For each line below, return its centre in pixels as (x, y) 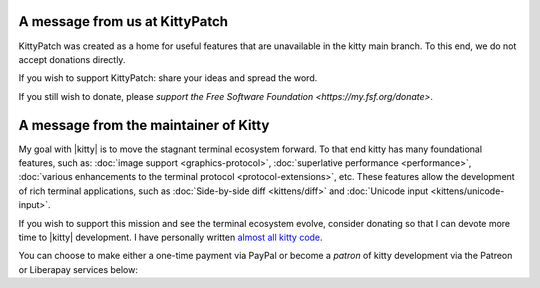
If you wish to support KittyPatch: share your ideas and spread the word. (168, 78)
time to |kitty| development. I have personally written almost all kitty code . (171, 237)
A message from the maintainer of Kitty (144, 125)
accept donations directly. (72, 59)
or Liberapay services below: (78, 269)
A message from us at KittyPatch (123, 21)
